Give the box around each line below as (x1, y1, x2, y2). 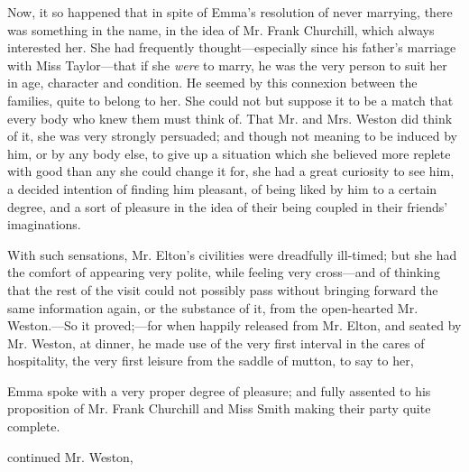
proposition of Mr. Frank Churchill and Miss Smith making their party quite (7, 399, 431, 418)
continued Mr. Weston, (7, 447, 133, 466)
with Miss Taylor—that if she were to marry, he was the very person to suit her (7, 55, 447, 74)
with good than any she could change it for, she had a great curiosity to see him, (7, 162, 455, 180)
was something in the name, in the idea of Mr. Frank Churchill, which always (7, 20, 435, 39)
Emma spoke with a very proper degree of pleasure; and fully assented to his (7, 381, 431, 400)
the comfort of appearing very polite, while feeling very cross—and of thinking (7, 263, 440, 282)
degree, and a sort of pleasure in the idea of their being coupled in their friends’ (7, 197, 448, 216)
